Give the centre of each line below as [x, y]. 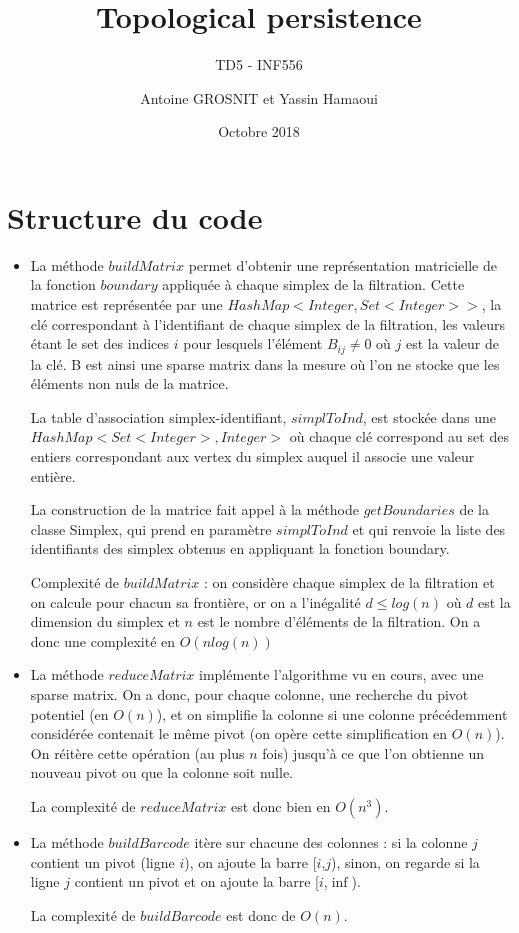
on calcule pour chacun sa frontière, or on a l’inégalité [195, 601]
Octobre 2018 [259, 131]
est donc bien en [280, 805]
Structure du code [135, 216]
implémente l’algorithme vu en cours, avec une [341, 674]
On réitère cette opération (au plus [137, 752]
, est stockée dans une [429, 416]
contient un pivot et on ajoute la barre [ [197, 881]
